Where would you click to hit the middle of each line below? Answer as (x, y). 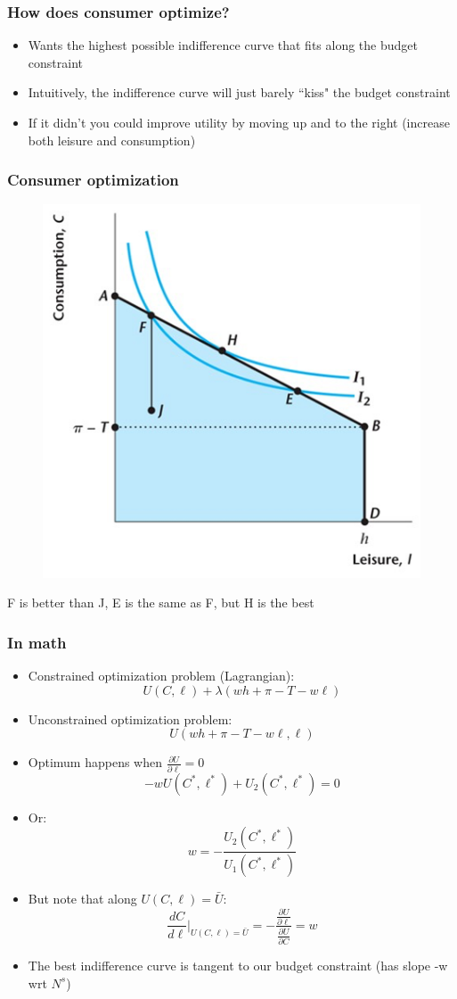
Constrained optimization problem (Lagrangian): (161, 676)
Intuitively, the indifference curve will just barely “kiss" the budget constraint (239, 92)
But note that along (82, 899)
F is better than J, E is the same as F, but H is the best (161, 603)
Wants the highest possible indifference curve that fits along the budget (223, 45)
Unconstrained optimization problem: (130, 718)
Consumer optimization (93, 180)
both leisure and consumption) (112, 140)
